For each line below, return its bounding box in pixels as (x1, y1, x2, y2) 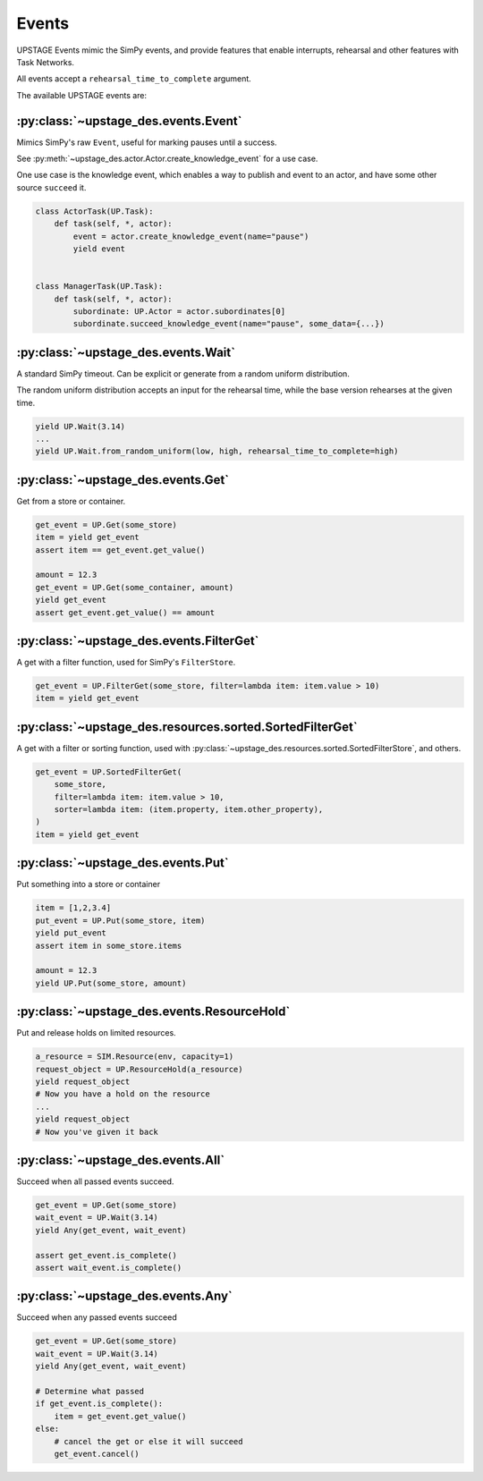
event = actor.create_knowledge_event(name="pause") (72, 231, 309, 241)
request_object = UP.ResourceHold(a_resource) (35, 1064, 243, 1074)
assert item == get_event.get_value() (35, 545, 206, 554)
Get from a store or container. (16, 495, 126, 506)
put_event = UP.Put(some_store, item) (35, 915, 206, 926)
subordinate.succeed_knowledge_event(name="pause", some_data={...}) (72, 318, 385, 329)
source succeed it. (16, 182, 87, 192)
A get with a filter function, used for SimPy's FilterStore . (16, 657, 236, 668)
